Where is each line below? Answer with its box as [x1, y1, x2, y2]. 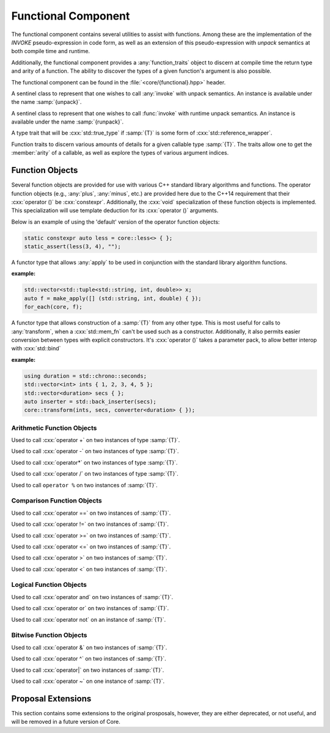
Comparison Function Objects [11, 496, 102, 505]
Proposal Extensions [11, 693, 92, 704]
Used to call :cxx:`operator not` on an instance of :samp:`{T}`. [11, 616, 166, 623]
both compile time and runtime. [11, 48, 90, 55]
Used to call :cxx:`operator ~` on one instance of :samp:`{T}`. [11, 677, 165, 685]
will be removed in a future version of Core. [11, 718, 120, 726]
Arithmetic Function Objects [11, 424, 97, 432]
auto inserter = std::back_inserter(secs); [24, 398, 157, 405]
